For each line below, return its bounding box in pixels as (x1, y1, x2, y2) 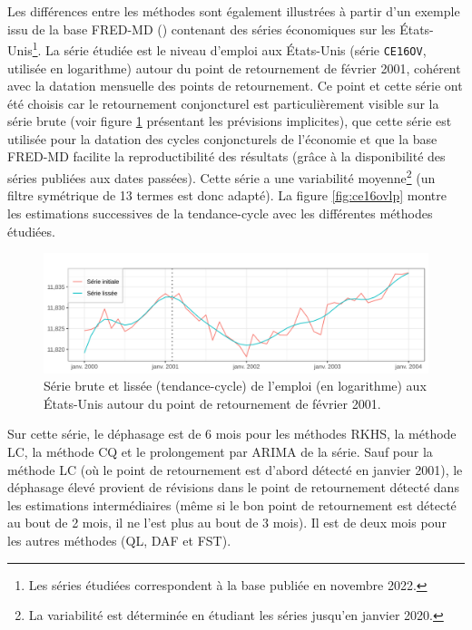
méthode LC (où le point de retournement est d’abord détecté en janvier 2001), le (7, 460, 463, 479)
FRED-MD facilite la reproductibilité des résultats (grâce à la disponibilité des (7, 147, 446, 166)
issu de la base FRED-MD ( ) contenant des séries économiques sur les (7, 19, 396, 38)
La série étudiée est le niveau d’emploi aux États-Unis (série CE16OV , (45, 40, 427, 59)
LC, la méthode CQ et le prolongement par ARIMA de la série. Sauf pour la (7, 441, 433, 460)
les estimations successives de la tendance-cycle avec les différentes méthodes (7, 203, 433, 222)
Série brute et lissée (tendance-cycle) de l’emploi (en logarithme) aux (44, 376, 427, 395)
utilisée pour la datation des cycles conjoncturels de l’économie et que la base (7, 129, 438, 148)
